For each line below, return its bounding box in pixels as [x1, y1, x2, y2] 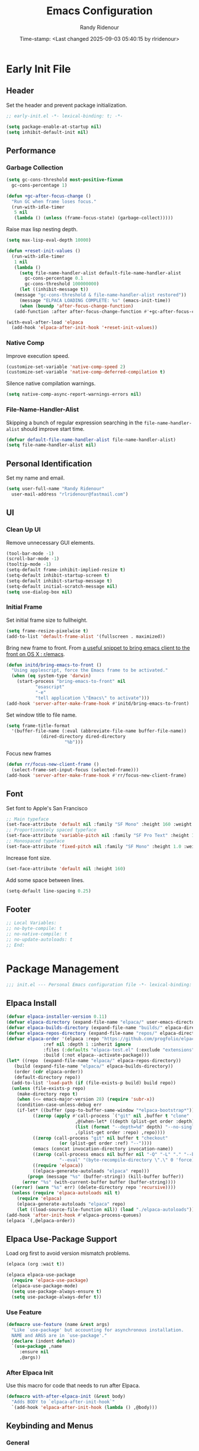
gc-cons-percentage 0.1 [24, 276, 84, 282]
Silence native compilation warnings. [6, 380, 96, 387]
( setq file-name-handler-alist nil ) [6, 442, 97, 448]
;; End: [6, 942, 25, 948]
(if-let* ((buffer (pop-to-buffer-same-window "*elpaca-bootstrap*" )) [17, 1107, 195, 1114]
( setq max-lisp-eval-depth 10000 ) [6, 237, 92, 244]
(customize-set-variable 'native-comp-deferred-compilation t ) [6, 369, 166, 375]
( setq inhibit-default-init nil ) [6, 129, 89, 135]
